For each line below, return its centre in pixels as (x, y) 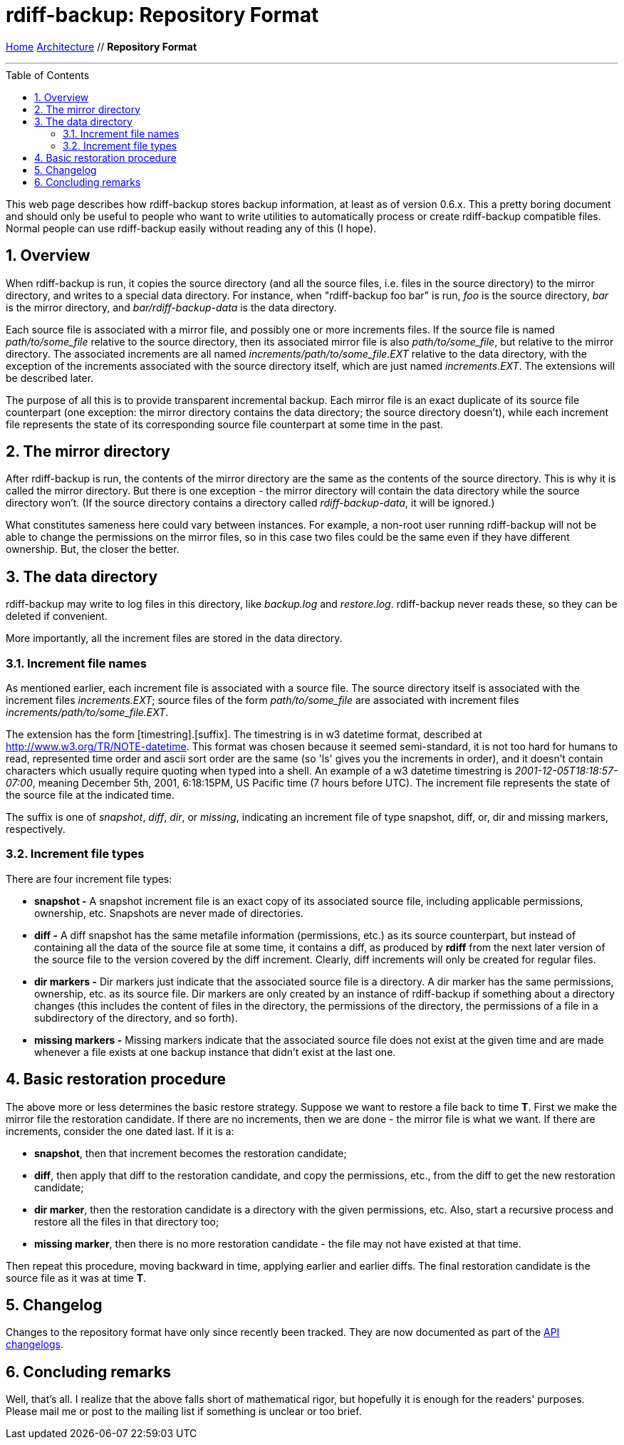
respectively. (36, 829)
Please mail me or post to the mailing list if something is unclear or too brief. (184, 1412)
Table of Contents (48, 75)
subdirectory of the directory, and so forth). (136, 1017)
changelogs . (35, 1345)
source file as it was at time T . (76, 1278)
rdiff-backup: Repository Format (162, 15)
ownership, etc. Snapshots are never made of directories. (169, 913)
